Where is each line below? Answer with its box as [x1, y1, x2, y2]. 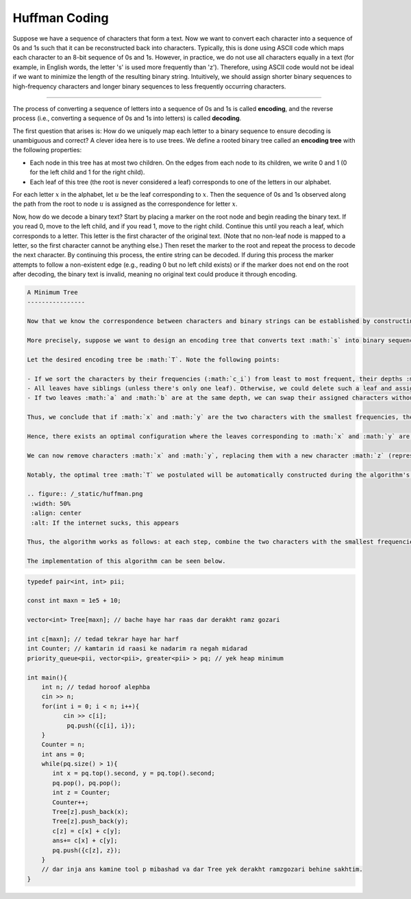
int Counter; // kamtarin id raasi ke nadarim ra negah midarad [27, 645, 248, 653]
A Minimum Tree [27, 289, 78, 296]
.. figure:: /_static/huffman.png [27, 490, 143, 498]
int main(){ [27, 673, 68, 682]
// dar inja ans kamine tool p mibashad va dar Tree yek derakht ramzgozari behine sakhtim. [41, 865, 363, 874]
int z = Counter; [52, 789, 111, 797]
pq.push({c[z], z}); [52, 846, 121, 854]
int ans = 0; [41, 750, 86, 758]
